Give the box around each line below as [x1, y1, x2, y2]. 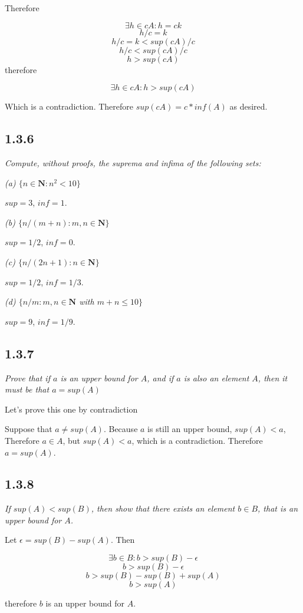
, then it [258, 371, 288, 384]
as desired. [229, 100, 268, 113]
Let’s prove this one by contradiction [5, 403, 138, 415]
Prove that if [5, 371, 50, 384]
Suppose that [5, 423, 52, 435]
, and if [147, 371, 174, 384]
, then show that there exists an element [91, 502, 235, 515]
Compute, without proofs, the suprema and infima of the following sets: [5, 156, 261, 169]
